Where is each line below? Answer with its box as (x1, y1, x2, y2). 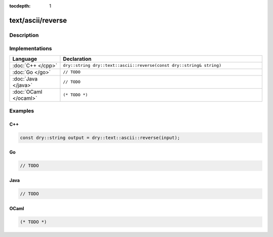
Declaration (63, 55, 92, 62)
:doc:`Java (12, 75, 38, 82)
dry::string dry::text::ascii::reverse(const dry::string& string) (63, 63, 222, 68)
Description (9, 31, 39, 38)
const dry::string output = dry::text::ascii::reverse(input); (20, 135, 180, 140)
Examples (9, 107, 34, 114)
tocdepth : (9, 3, 31, 9)
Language (12, 55, 37, 62)
